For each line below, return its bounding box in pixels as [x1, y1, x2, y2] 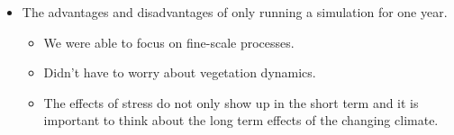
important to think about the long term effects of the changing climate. [43, 111, 439, 130]
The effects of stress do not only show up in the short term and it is [43, 93, 419, 112]
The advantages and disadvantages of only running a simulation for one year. [22, 3, 448, 21]
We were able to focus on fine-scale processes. [43, 32, 295, 51]
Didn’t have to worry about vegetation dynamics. [43, 63, 316, 82]
